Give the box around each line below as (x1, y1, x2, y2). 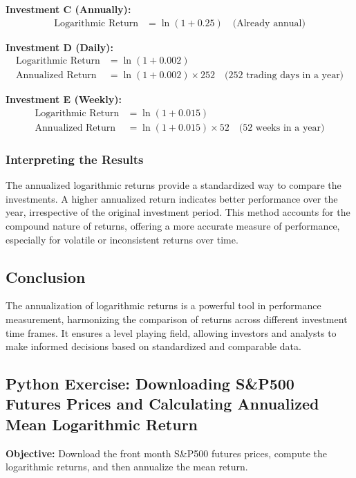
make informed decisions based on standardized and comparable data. (6, 339, 301, 353)
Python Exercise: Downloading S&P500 (6, 373, 294, 394)
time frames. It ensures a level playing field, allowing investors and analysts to (6, 325, 337, 340)
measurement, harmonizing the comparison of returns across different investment (6, 311, 348, 326)
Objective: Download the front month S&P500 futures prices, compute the (6, 445, 328, 460)
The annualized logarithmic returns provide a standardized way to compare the (6, 178, 341, 192)
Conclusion (6, 266, 86, 287)
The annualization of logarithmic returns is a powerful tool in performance (6, 298, 321, 313)
